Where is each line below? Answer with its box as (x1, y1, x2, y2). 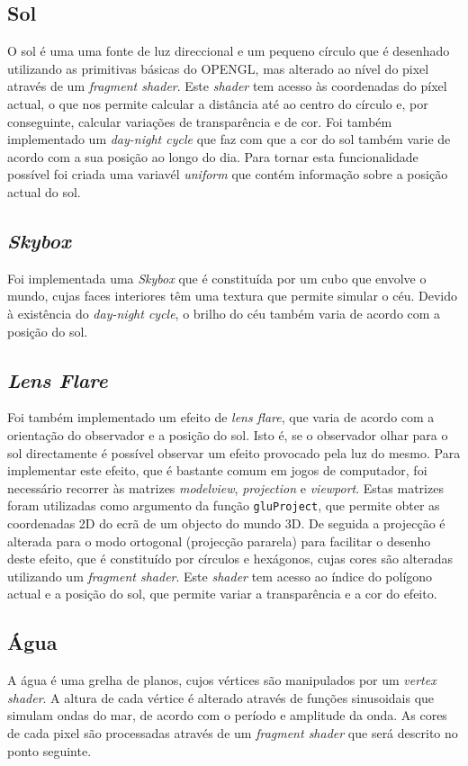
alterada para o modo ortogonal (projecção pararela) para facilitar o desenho (7, 531, 431, 550)
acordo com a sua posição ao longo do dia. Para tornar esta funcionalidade (7, 147, 418, 166)
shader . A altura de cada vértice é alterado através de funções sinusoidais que (7, 688, 435, 707)
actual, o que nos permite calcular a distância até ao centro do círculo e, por (7, 94, 428, 113)
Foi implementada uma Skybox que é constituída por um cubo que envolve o (7, 268, 427, 287)
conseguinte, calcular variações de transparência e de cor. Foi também (7, 112, 392, 131)
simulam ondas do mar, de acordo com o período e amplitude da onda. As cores (7, 706, 447, 725)
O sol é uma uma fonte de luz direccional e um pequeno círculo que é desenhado (7, 41, 450, 60)
